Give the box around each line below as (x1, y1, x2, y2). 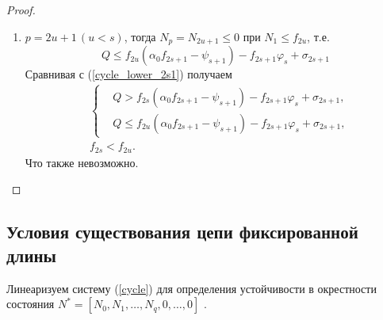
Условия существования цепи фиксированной (6, 219, 358, 244)
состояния (6, 295, 55, 312)
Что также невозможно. (25, 154, 139, 170)
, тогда (124, 28, 156, 44)
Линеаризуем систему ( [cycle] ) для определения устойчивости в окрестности (6, 280, 377, 296)
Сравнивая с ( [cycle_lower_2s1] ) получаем (25, 66, 232, 82)
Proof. (6, 2, 36, 17)
